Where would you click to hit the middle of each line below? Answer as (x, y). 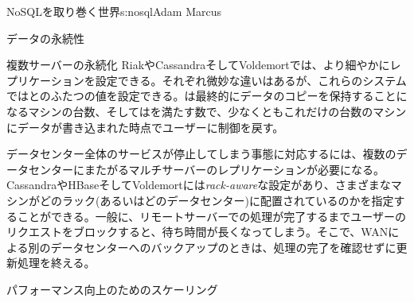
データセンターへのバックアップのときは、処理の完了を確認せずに (223, 247)
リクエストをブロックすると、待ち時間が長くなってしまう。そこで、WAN (197, 232)
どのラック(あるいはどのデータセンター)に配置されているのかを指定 (217, 200)
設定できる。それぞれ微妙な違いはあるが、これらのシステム (251, 80)
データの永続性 (45, 38)
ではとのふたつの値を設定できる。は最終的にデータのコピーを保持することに (207, 96)
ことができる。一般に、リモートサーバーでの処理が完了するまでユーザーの (212, 216)
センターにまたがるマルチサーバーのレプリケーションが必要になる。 (207, 169)
